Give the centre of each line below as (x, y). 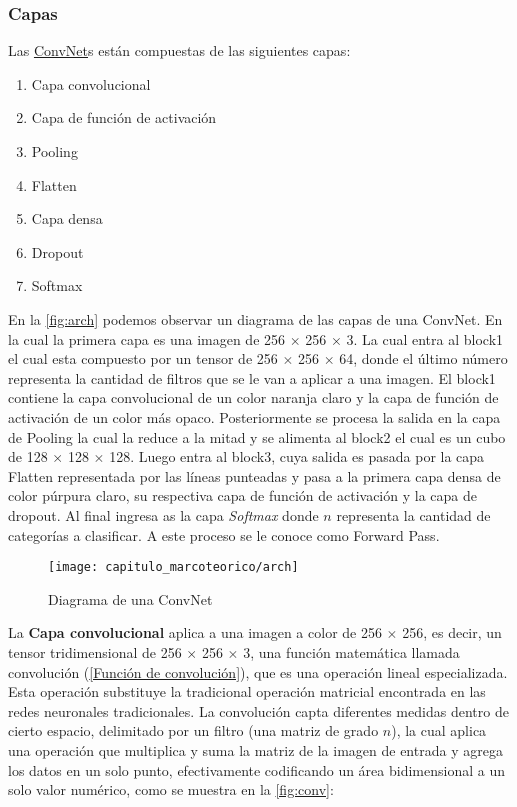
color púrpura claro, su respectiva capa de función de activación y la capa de (242, 495)
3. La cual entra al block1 (425, 338)
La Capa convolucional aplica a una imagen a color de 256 (195, 632)
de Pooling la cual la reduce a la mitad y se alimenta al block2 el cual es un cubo (257, 436)
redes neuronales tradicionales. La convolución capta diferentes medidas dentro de (258, 710)
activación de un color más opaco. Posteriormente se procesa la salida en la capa (254, 416)
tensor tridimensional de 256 (95, 651)
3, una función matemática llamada (351, 651)
